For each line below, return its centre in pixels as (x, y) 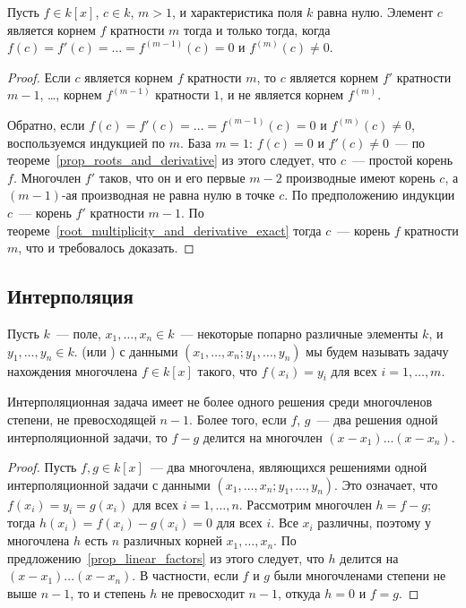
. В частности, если (185, 575)
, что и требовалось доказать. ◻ (106, 248)
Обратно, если (46, 124)
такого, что (228, 370)
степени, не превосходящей (82, 419)
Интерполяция (70, 296)
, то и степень (108, 592)
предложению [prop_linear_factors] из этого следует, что (166, 557)
